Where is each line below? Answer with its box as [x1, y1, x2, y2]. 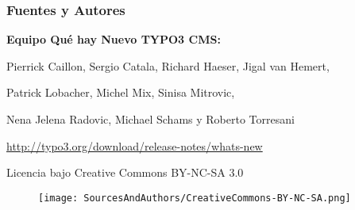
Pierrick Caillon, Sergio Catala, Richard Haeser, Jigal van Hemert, [6, 57, 330, 74]
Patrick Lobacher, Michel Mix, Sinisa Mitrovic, [6, 84, 235, 101]
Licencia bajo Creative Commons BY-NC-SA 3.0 [6, 164, 244, 181]
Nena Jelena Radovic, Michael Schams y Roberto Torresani [6, 111, 295, 127]
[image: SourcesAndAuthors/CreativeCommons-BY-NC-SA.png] [38, 192, 351, 204]
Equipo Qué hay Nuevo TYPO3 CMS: [6, 31, 221, 48]
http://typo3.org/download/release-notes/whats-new [6, 137, 263, 154]
